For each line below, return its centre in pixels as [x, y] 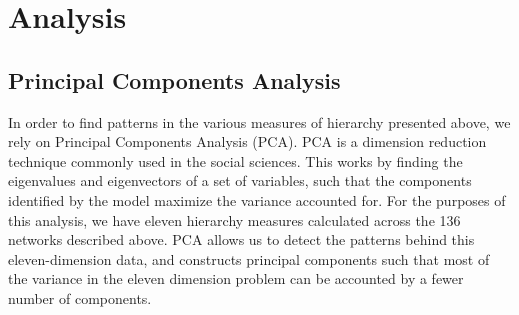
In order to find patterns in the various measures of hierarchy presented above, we [259, 121]
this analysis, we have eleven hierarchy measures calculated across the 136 [234, 219]
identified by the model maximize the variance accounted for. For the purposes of [257, 199]
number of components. [80, 297]
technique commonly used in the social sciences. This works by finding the [235, 160]
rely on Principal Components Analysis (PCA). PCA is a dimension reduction [247, 141]
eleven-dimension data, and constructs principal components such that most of [249, 258]
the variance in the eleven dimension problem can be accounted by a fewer [236, 278]
